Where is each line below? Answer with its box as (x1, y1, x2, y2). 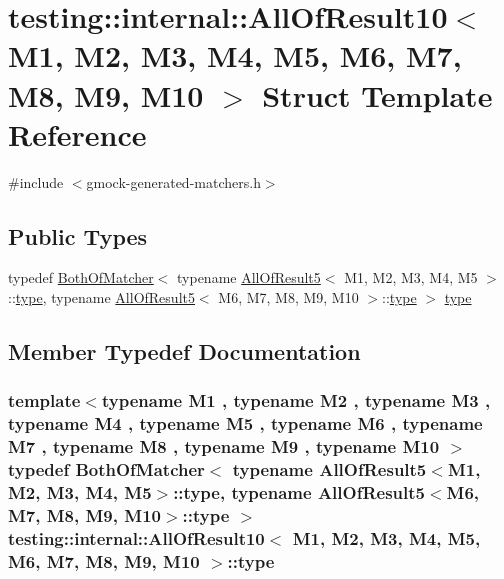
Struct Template (262, 74, 493, 115)
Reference (8, 113, 147, 154)
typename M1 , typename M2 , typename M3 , (101, 388, 491, 413)
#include (8, 171, 64, 192)
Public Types (8, 220, 148, 251)
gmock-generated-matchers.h (86, 171, 261, 192)
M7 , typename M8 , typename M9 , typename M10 (8, 434, 440, 459)
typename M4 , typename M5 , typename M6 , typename (8, 411, 483, 436)
